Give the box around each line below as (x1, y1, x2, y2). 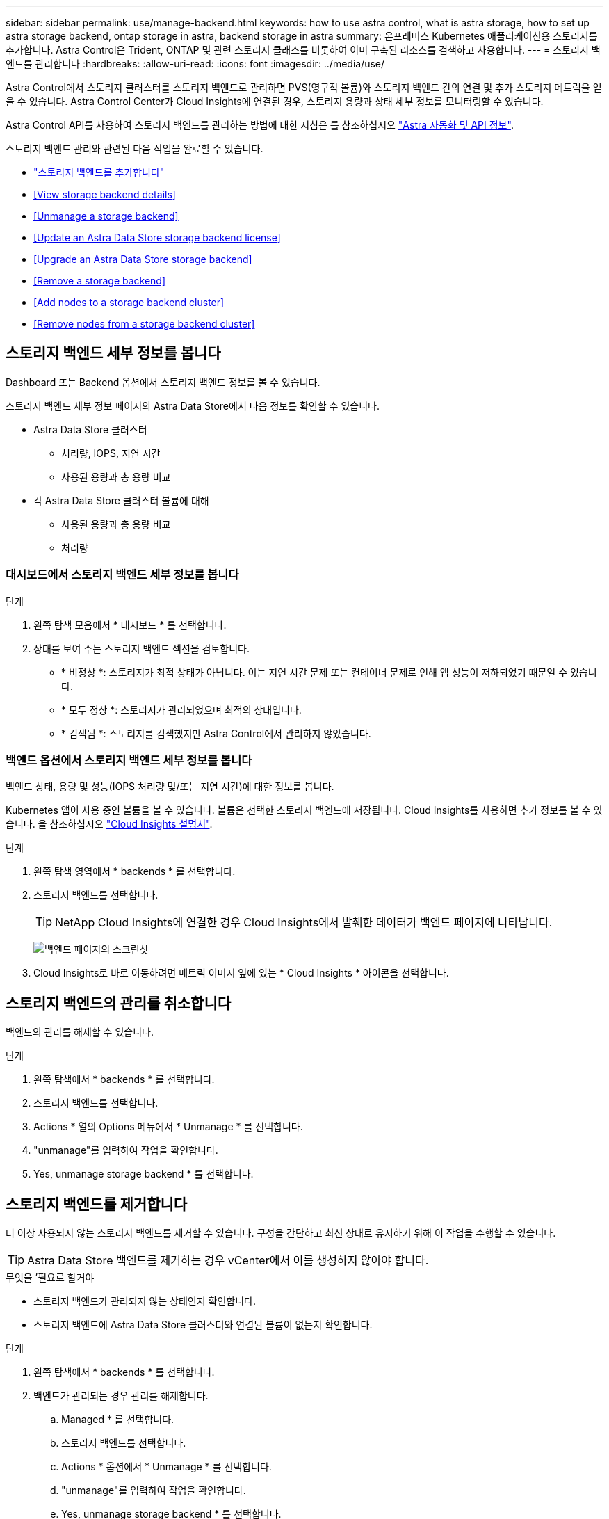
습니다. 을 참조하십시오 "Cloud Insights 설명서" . (6, 818, 213, 830)
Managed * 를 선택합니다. (61, 1413, 174, 1426)
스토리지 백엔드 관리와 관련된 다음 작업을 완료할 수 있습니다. (6, 143, 263, 154)
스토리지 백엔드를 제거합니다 (6, 1195, 188, 1213)
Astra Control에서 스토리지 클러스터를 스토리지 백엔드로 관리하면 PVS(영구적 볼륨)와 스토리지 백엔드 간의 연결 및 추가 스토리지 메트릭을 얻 (6, 81, 602, 93)
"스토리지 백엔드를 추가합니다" (33, 166, 165, 178)
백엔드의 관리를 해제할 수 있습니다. (6, 1026, 154, 1038)
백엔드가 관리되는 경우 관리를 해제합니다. (33, 1390, 209, 1402)
